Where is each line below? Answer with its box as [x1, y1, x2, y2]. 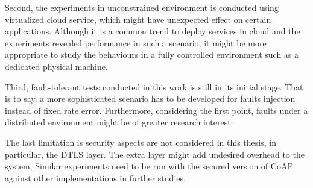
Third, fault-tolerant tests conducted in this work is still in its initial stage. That [5, 80, 303, 93]
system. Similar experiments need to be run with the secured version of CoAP [5, 160, 293, 172]
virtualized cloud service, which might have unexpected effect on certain [5, 13, 271, 25]
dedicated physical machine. [5, 60, 108, 72]
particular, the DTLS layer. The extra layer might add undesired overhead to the [5, 148, 305, 160]
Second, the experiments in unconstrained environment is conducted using [5, 1, 279, 13]
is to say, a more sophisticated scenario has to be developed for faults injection [5, 92, 296, 105]
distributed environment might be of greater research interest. [5, 116, 233, 128]
